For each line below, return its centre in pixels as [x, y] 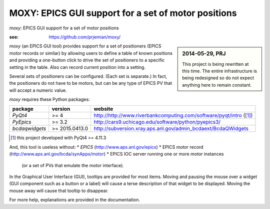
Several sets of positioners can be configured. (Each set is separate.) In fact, [88, 76]
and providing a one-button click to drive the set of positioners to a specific [87, 60]
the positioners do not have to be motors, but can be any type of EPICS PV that [91, 83]
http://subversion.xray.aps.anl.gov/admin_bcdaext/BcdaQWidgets [171, 129]
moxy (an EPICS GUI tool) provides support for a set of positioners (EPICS [85, 46]
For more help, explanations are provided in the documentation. [74, 200]
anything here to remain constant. [217, 85]
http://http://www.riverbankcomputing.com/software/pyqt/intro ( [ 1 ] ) [173, 116]
